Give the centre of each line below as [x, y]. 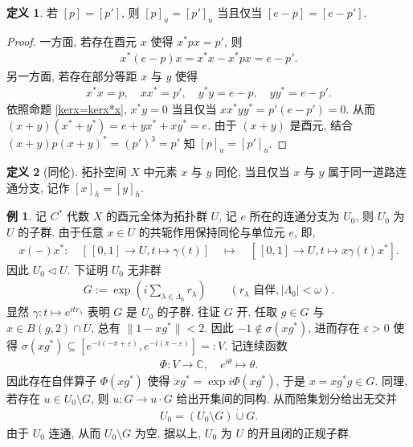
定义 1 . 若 [32, 12]
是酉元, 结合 [321, 124]
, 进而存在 [334, 327]
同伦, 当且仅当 [253, 172]
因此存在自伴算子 [51, 381]
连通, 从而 [75, 432]
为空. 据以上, [168, 432]
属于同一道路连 [368, 172]
